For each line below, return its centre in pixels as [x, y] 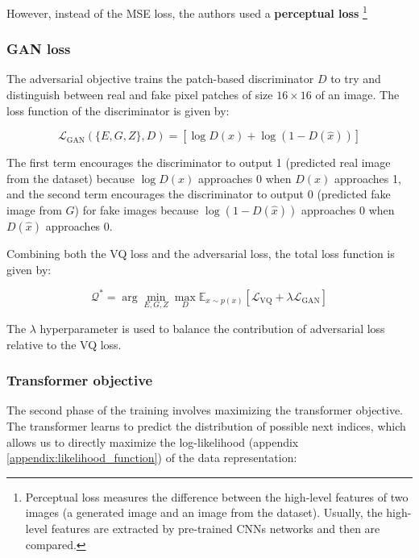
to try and [356, 79]
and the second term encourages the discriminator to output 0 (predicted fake [199, 194]
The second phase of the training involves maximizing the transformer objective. [205, 410]
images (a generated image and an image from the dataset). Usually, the [204, 512]
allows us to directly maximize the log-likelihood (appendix [153, 441]
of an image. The [357, 95]
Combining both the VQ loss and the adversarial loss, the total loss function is [201, 254]
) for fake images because [137, 210]
